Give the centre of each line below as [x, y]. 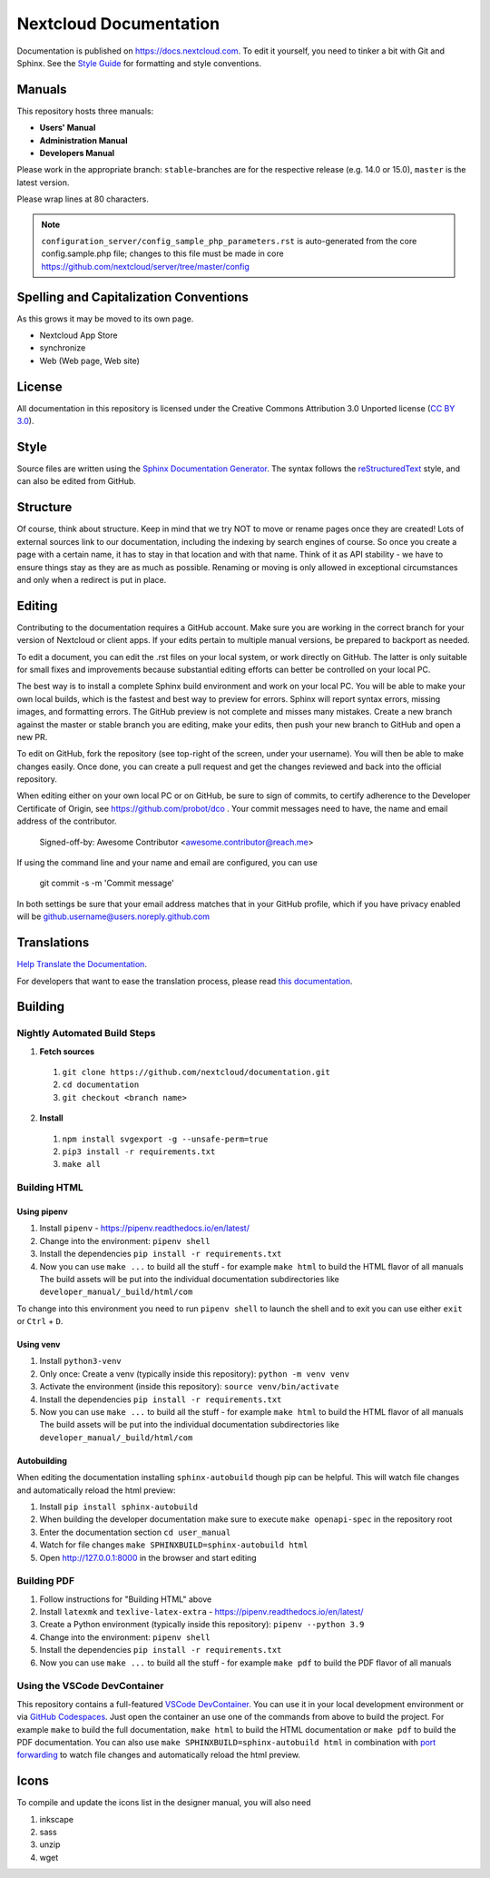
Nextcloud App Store [78, 335]
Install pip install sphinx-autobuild [119, 1507]
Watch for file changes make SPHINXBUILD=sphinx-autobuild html [174, 1545]
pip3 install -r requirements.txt [139, 1152]
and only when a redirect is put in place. [92, 579]
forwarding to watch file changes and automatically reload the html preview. [159, 1755]
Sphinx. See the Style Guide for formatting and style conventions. [139, 63]
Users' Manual [68, 128]
